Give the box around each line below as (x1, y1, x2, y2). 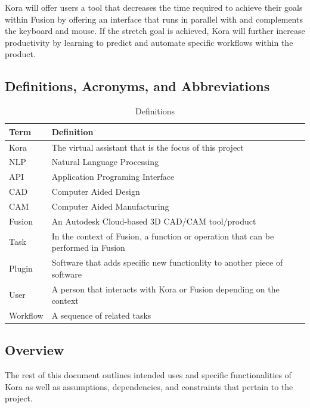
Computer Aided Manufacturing (51, 200, 169, 212)
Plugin (9, 261, 33, 274)
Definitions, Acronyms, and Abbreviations (5, 77, 270, 95)
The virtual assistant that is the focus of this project (51, 141, 244, 153)
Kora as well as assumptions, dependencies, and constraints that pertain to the (5, 380, 293, 393)
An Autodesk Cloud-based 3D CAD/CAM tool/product (51, 214, 256, 227)
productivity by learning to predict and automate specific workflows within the (5, 36, 293, 48)
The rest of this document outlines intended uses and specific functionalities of (5, 369, 292, 381)
